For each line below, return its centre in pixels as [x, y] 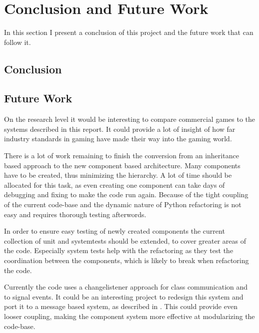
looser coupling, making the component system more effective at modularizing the [129, 316]
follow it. [17, 42]
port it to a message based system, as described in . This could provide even [121, 306]
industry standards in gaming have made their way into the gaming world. [118, 139]
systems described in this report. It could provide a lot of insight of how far [120, 129]
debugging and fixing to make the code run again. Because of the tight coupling [126, 194]
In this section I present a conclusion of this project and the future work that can [129, 32]
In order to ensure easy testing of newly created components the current [114, 231]
